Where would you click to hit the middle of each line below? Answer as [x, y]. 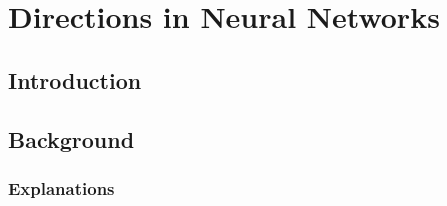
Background [71, 138]
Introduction [75, 79]
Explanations [61, 187]
